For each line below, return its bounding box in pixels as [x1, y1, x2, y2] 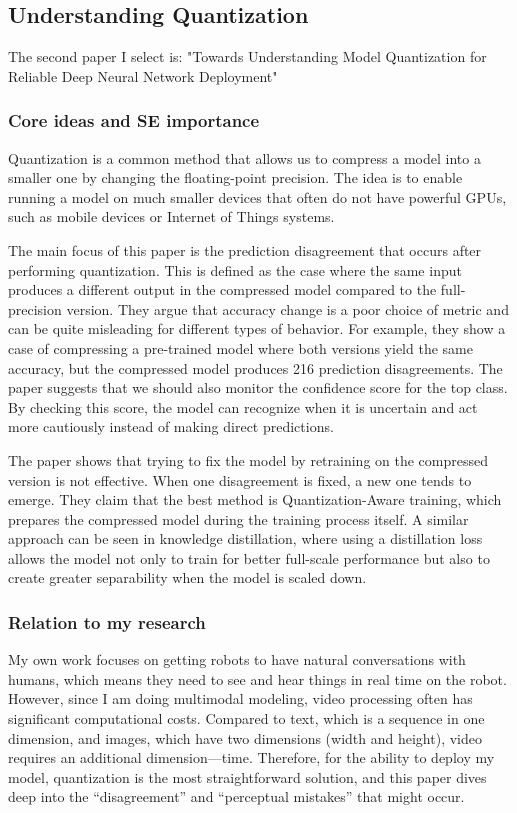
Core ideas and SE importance [8, 108, 260, 133]
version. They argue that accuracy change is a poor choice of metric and [66, 298, 509, 319]
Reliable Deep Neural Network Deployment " [8, 65, 278, 86]
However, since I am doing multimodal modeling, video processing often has [8, 688, 473, 709]
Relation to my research [8, 610, 206, 634]
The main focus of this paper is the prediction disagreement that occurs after [8, 239, 482, 260]
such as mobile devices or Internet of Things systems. [8, 206, 335, 227]
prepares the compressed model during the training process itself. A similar [8, 508, 469, 529]
